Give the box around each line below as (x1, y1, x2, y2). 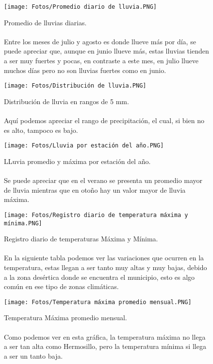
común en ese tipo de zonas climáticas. (4, 281, 119, 291)
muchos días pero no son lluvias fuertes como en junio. (4, 65, 166, 75)
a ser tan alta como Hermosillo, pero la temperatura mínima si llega (4, 341, 206, 351)
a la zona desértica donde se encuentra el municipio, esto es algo (4, 272, 195, 282)
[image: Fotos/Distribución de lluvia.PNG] (4, 82, 147, 90)
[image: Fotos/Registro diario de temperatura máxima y (4, 211, 188, 218)
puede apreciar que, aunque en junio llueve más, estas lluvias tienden (4, 46, 209, 56)
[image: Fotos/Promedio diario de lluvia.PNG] (4, 3, 157, 10)
